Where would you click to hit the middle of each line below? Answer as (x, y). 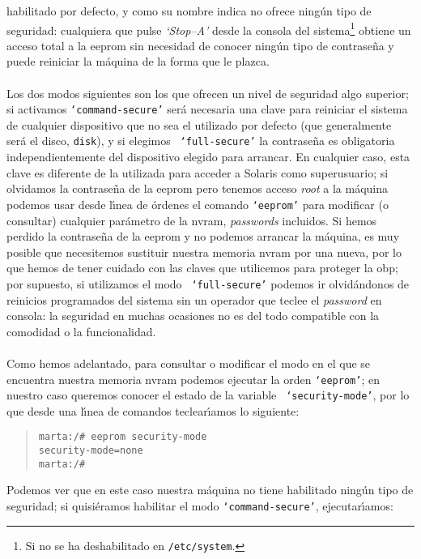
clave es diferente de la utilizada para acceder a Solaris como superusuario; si (198, 172)
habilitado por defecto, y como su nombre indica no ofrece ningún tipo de (189, 11)
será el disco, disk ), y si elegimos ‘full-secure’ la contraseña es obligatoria (201, 141)
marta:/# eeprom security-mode (123, 437)
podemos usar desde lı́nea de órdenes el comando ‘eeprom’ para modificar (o (198, 204)
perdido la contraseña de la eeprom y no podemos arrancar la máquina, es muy (203, 236)
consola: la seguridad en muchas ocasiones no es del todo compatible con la (193, 316)
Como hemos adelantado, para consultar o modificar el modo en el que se (189, 363)
